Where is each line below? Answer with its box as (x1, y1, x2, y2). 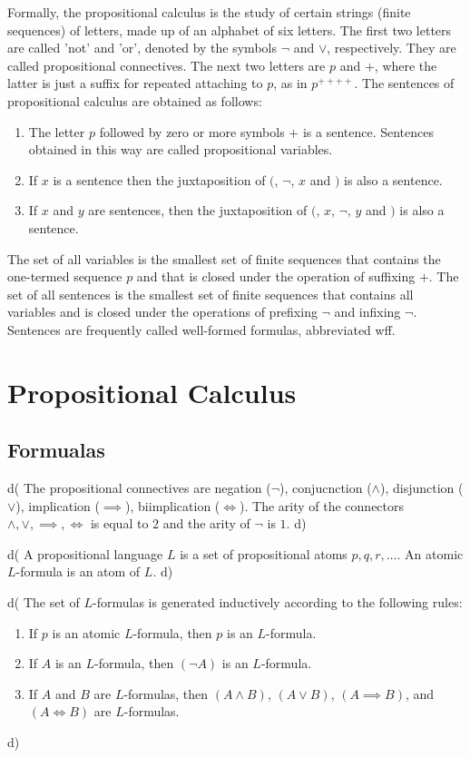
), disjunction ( (379, 478, 464, 497)
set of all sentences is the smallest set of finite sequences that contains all (7, 284, 414, 303)
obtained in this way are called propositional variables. (28, 140, 333, 159)
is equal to (90, 514, 149, 533)
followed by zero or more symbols (99, 122, 285, 141)
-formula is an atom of (15, 562, 141, 581)
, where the (374, 55, 437, 74)
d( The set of (7, 593, 80, 612)
